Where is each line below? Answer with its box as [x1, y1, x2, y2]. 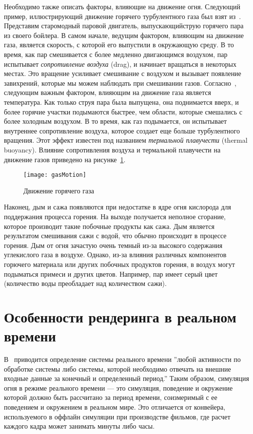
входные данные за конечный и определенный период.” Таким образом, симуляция [4, 373, 249, 383]
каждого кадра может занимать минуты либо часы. [4, 421, 155, 431]
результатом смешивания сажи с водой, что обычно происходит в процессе [4, 230, 227, 241]
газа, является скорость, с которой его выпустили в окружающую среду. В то [4, 39, 234, 50]
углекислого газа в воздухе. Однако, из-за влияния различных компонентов [4, 249, 227, 260]
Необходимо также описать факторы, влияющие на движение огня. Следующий [4, 1, 240, 11]
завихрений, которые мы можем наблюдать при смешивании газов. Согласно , [4, 77, 236, 88]
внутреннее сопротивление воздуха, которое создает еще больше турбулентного [4, 125, 240, 135]
